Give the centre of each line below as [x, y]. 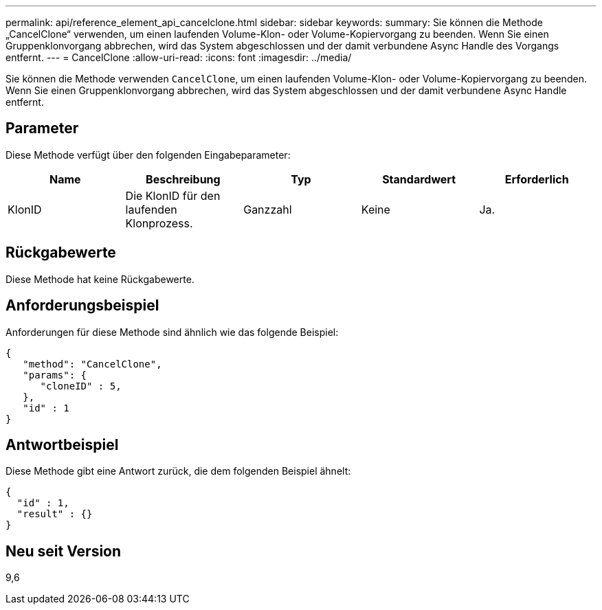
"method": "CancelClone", [92, 364]
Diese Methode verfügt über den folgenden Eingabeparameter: [148, 155]
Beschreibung [183, 179]
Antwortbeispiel [62, 444]
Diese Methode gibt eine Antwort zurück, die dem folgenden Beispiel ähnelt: [178, 471]
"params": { [55, 375]
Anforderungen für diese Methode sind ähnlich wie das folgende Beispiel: [172, 332]
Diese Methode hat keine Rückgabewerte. [100, 279]
